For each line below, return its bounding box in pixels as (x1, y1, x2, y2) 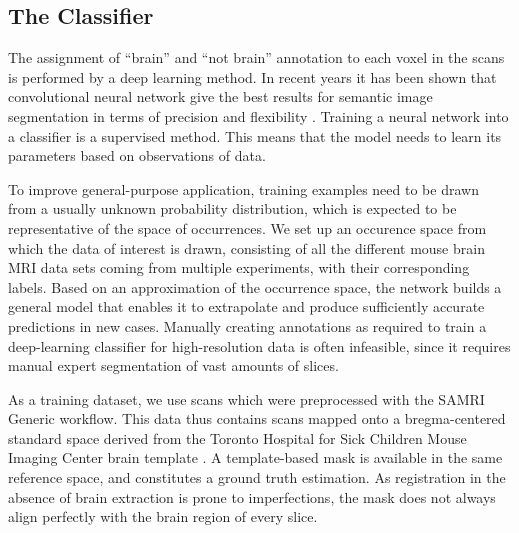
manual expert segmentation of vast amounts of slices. (8, 355, 339, 376)
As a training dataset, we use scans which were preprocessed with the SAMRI (8, 388, 485, 409)
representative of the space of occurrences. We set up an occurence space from (8, 217, 487, 238)
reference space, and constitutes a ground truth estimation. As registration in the (8, 467, 506, 488)
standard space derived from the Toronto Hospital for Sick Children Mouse (8, 427, 467, 448)
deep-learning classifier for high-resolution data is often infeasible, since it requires (8, 335, 511, 356)
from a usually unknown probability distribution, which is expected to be (8, 198, 457, 219)
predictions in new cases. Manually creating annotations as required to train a (8, 315, 487, 336)
